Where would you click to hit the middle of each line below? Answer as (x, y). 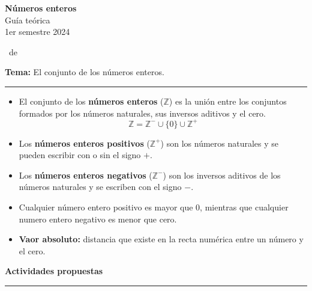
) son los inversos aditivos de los (222, 175)
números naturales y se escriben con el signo (100, 187)
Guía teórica (28, 20)
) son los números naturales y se (220, 143)
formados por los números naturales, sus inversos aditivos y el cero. (142, 113)
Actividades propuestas (54, 271)
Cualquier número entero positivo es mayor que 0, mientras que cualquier (154, 207)
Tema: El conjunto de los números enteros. (85, 72)
